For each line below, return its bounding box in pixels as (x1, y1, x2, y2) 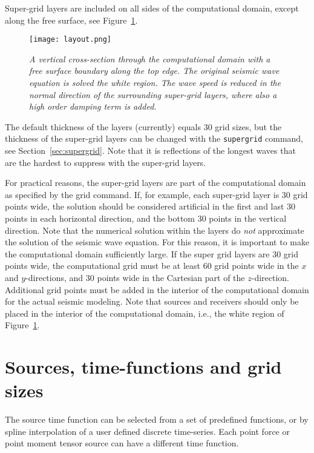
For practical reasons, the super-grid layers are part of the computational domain (5, 176, 306, 189)
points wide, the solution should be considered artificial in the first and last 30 (5, 200, 296, 213)
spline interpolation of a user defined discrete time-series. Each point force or (5, 425, 290, 437)
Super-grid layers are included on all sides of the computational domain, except (5, 2, 299, 14)
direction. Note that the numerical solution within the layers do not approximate (5, 223, 304, 236)
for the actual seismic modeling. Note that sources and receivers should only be (5, 295, 299, 308)
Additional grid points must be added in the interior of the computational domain (5, 283, 309, 296)
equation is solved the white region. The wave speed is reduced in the (29, 76, 281, 89)
